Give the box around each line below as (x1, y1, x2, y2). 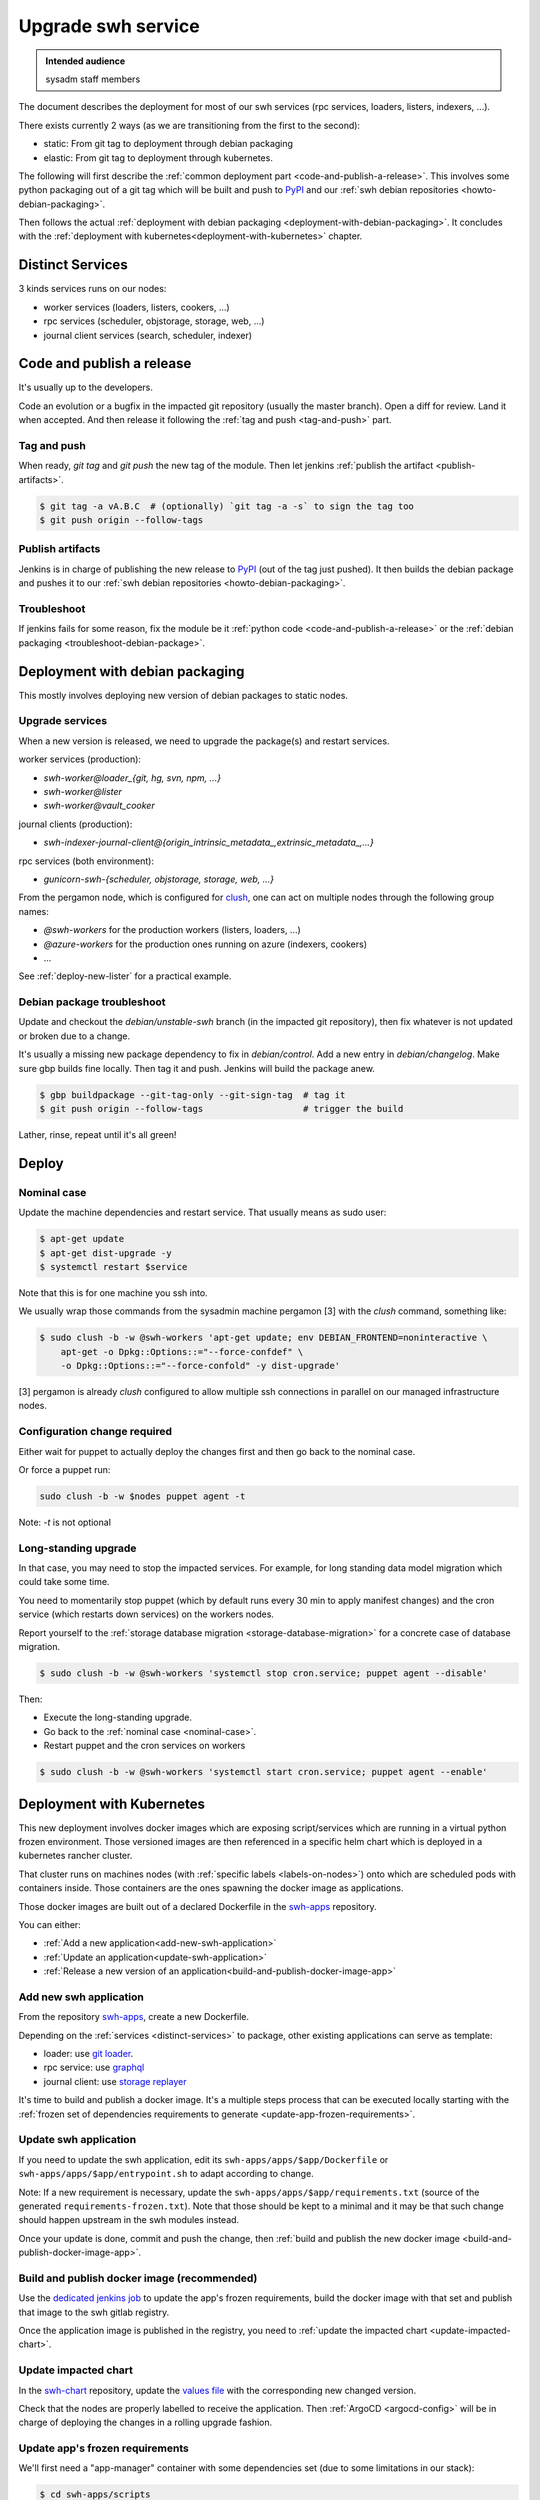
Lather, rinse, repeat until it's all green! (18, 1128, 177, 1140)
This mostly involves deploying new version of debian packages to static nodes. (18, 689, 349, 701)
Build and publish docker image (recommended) (18, 2271, 258, 2285)
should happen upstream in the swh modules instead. (18, 2214, 240, 2226)
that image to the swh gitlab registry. (18, 2306, 170, 2318)
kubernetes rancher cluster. (18, 1850, 133, 1862)
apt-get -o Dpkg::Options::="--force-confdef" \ (60, 1346, 304, 1357)
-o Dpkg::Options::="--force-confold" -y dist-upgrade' (60, 1360, 341, 1372)
